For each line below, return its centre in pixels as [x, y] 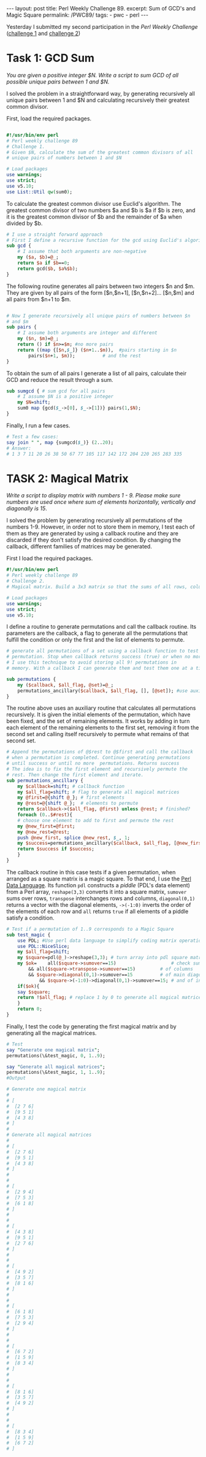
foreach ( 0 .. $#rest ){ [45, 815]
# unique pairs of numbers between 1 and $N [64, 158]
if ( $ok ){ [29, 986]
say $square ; [34, 992]
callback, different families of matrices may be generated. [79, 546]
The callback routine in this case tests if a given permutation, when [91, 872]
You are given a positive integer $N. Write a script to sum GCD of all [93, 75]
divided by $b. [25, 223]
